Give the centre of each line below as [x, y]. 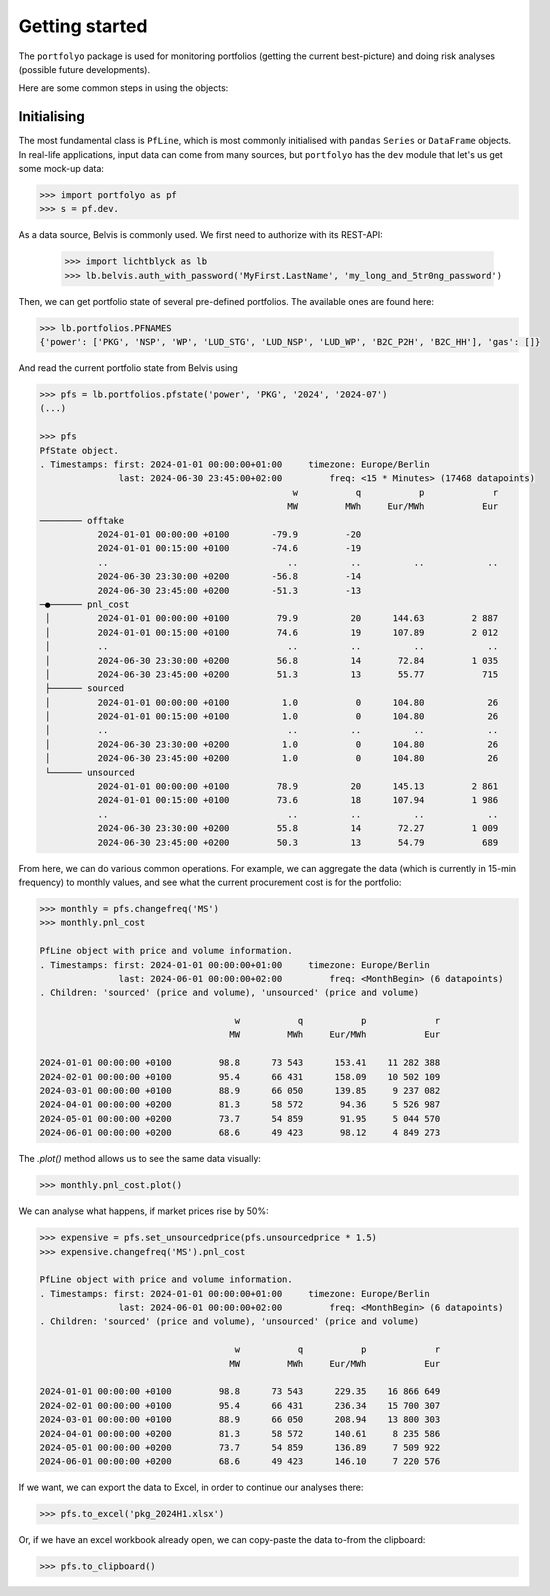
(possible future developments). [84, 69]
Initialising [51, 116]
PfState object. [79, 450]
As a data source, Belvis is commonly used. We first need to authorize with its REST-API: [201, 235]
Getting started [83, 26]
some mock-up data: [61, 169]
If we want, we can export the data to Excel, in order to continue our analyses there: [191, 1487]
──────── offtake [82, 520]
